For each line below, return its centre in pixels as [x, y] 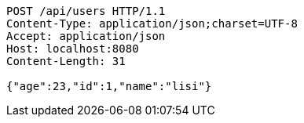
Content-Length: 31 [66, 61]
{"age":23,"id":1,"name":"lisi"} [109, 86]
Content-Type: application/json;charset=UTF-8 [152, 24]
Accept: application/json [86, 36]
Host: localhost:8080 [73, 49]
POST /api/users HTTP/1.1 [86, 11]
